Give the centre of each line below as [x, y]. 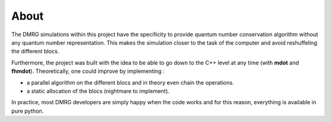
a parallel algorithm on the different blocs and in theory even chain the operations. [130, 82]
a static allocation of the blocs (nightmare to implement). [98, 91]
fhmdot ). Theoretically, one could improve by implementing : [88, 71]
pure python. [28, 111]
